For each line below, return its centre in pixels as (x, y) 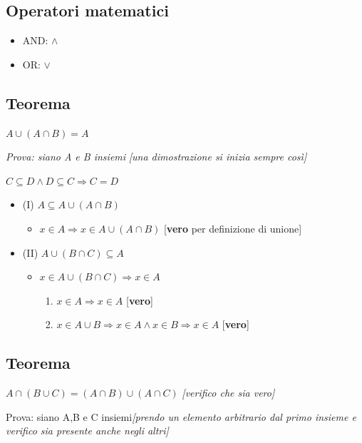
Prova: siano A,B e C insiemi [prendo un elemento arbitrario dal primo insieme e (181, 416)
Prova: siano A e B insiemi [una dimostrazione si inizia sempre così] (156, 157)
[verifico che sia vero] (228, 393)
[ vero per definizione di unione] (233, 228)
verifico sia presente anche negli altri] (87, 431)
